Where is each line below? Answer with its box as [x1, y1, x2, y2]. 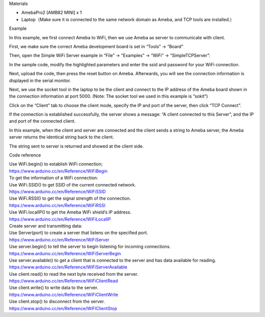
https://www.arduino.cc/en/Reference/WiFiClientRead [9, 278, 118, 284]
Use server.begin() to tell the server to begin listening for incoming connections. [9, 243, 171, 250]
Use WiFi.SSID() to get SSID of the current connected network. [9, 182, 136, 187]
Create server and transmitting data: [9, 223, 82, 229]
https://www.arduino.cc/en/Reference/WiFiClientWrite [9, 291, 119, 297]
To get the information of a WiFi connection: [9, 175, 98, 181]
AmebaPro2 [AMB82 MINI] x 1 [21, 10, 82, 16]
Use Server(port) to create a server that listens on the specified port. [9, 230, 148, 236]
